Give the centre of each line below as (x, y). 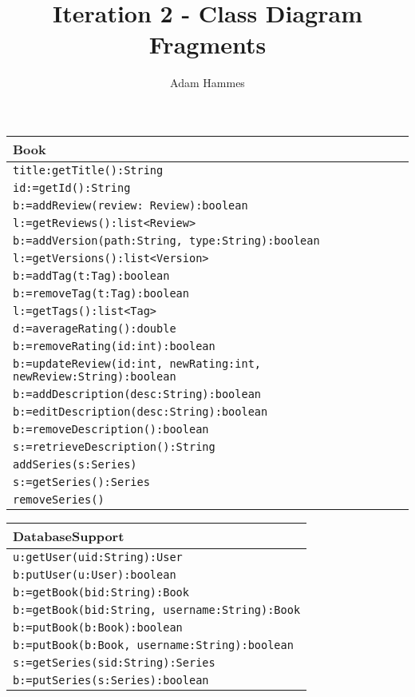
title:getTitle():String (88, 170)
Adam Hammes (207, 83)
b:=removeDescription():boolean (111, 429)
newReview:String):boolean (95, 376)
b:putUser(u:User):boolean (95, 574)
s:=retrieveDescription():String (114, 446)
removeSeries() (59, 499)
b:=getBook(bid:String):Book (101, 592)
